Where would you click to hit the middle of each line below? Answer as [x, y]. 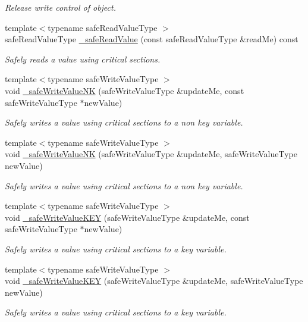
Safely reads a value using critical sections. [83, 59]
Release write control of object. [60, 7]
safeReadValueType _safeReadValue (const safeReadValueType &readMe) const [152, 39]
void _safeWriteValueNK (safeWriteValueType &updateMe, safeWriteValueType [151, 154]
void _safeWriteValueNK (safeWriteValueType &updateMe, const [125, 90]
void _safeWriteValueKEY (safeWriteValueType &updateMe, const [127, 217]
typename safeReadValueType [103, 27]
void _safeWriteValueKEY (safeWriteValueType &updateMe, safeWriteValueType [154, 281]
